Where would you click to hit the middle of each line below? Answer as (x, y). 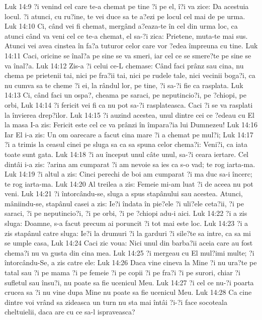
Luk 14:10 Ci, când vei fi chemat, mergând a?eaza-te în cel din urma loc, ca (121, 26)
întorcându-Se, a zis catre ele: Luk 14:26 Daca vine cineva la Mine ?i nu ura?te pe (131, 262)
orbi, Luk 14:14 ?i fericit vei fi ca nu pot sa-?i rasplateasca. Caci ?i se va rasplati (129, 104)
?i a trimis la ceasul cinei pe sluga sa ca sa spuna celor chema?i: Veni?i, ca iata (126, 144)
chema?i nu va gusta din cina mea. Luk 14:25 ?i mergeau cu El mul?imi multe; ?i (129, 252)
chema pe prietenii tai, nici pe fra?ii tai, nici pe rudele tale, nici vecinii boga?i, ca (130, 75)
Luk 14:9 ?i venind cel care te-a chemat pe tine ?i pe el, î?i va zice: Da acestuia (127, 6)
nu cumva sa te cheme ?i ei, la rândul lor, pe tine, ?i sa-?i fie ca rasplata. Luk (124, 85)
